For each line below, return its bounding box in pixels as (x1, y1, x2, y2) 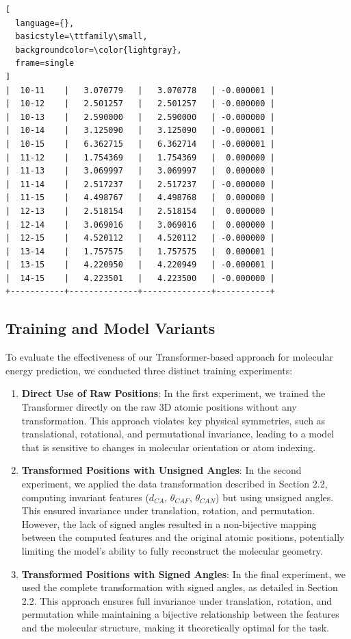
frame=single (15, 58, 75, 69)
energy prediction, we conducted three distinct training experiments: (5, 363, 293, 377)
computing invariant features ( (21, 490, 149, 504)
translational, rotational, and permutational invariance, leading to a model (21, 426, 335, 441)
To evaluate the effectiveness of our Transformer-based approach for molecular (5, 350, 333, 364)
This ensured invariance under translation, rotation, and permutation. (21, 503, 315, 518)
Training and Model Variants (5, 317, 216, 339)
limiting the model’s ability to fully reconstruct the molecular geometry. (21, 543, 323, 557)
